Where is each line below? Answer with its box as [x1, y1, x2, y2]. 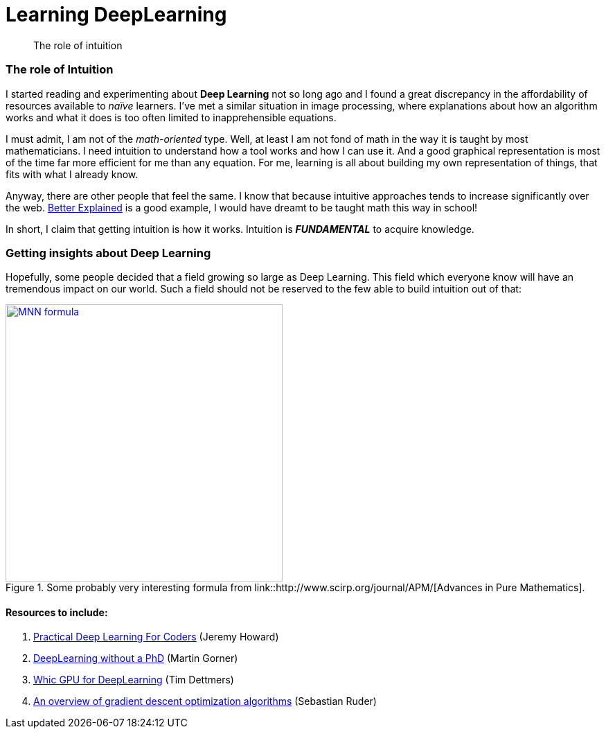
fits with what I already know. [6, 168, 139, 180]
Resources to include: [6, 606, 108, 618]
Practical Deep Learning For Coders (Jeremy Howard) [33, 631, 279, 643]
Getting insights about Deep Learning [6, 245, 211, 260]
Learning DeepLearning [6, 3, 227, 26]
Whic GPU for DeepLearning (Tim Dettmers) [33, 674, 234, 686]
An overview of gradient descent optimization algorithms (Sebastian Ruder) [33, 695, 377, 708]
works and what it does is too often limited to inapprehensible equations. [6, 111, 337, 123]
